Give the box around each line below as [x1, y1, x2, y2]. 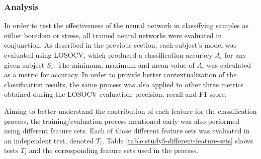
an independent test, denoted [4, 135, 94, 145]
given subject [4, 59, 45, 70]
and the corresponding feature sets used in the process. [29, 145, 199, 155]
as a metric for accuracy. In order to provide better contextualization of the [4, 69, 237, 80]
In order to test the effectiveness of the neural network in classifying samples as [4, 20, 249, 31]
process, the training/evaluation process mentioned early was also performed [4, 115, 240, 126]
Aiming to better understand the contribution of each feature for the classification [4, 105, 257, 116]
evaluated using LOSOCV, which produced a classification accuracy [4, 50, 213, 60]
